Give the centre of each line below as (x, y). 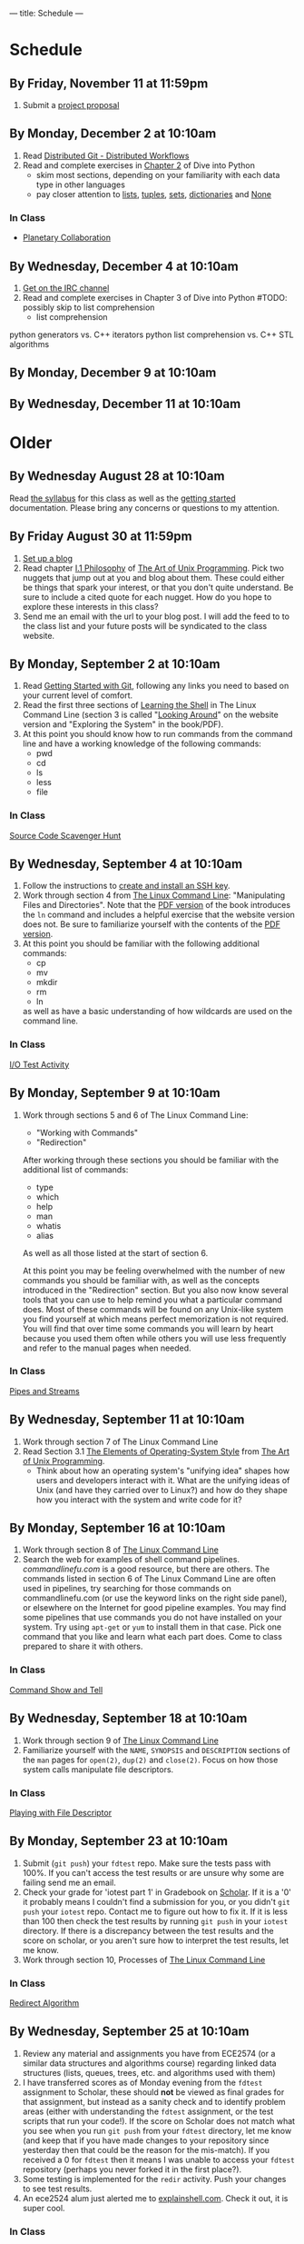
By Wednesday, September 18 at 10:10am (128, 1718)
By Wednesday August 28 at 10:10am (117, 476)
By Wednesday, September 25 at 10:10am (129, 2032)
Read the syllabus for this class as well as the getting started (123, 498)
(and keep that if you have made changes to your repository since (146, 2140)
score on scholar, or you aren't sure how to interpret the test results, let (156, 1940)
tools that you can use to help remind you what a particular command (152, 1300)
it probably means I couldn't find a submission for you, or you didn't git (156, 1901)
